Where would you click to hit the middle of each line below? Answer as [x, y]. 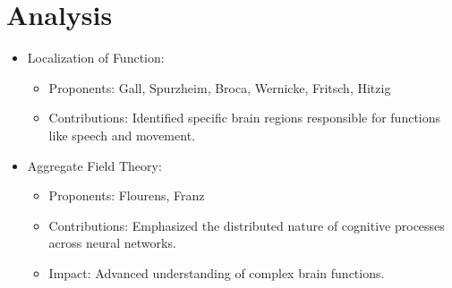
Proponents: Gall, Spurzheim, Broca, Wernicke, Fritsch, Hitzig [220, 87]
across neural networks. [112, 243]
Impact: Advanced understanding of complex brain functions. [217, 272]
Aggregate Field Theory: [94, 165]
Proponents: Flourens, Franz [127, 195]
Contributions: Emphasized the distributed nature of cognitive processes [247, 225]
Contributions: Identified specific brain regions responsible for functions [245, 118]
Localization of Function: [96, 58]
